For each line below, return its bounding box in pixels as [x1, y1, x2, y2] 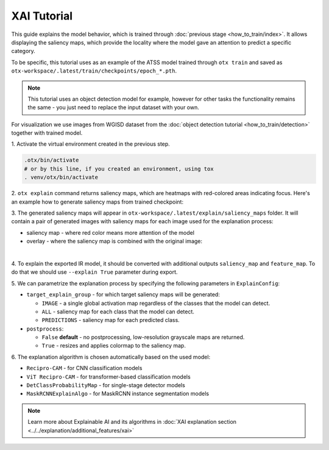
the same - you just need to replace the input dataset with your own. [27, 104, 199, 111]
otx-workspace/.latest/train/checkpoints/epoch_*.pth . [11, 67, 177, 74]
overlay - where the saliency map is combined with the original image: [26, 238, 203, 245]
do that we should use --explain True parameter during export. [11, 268, 178, 276]
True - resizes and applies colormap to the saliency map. [41, 342, 186, 349]
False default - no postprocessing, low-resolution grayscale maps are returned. [41, 334, 245, 341]
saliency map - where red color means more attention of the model [26, 229, 195, 236]
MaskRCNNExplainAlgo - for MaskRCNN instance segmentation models [26, 390, 210, 398]
